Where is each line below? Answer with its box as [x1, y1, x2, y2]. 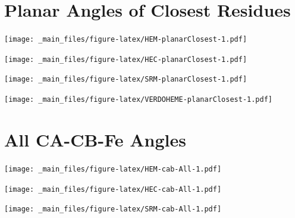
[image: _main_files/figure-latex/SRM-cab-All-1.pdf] [4, 205, 222, 214]
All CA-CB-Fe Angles [4, 127, 186, 151]
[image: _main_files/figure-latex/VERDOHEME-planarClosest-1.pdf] [4, 95, 273, 104]
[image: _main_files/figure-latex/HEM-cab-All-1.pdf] [4, 164, 222, 173]
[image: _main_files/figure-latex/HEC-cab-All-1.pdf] [4, 185, 222, 194]
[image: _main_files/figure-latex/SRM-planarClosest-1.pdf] [4, 75, 247, 84]
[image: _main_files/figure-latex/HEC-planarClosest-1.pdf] [4, 55, 247, 64]
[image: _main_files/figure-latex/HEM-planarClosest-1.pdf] [4, 35, 247, 44]
